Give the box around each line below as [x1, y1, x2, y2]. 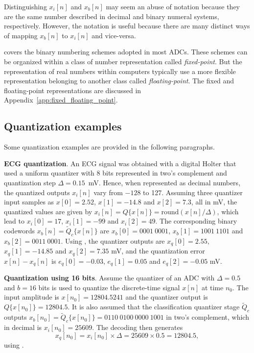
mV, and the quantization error [111, 246, 205, 256]
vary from [93, 187, 123, 197]
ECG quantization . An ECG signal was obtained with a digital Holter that [4, 158, 236, 168]
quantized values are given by [4, 206, 92, 216]
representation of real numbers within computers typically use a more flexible [4, 66, 236, 76]
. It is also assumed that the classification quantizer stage [68, 302, 240, 312]
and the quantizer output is [125, 292, 208, 302]
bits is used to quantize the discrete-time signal [38, 282, 180, 292]
